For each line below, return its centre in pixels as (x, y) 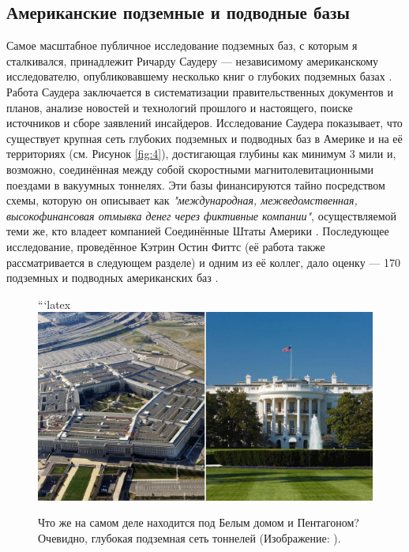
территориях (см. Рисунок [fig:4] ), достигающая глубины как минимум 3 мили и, (201, 154)
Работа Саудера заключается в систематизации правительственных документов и (200, 91)
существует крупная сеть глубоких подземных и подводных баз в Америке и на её (204, 138)
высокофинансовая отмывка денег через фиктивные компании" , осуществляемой (202, 215)
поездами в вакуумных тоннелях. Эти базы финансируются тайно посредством (196, 184)
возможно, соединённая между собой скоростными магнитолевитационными (190, 169)
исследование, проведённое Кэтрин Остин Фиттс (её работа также (166, 246)
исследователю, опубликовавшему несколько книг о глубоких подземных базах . (199, 76)
